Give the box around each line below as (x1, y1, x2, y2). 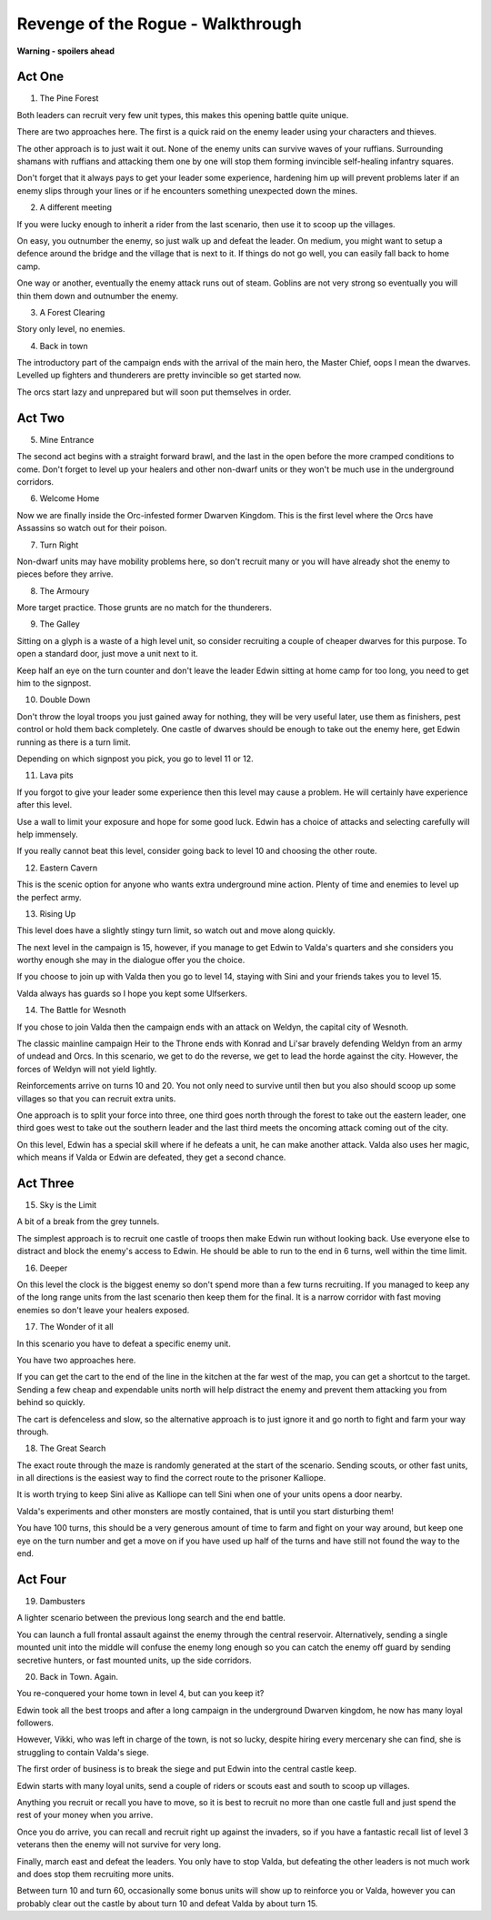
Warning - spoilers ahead (16, 45, 115, 56)
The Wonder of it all (39, 1322, 114, 1332)
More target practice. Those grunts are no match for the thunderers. (16, 602, 272, 613)
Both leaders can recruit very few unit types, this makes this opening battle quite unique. (16, 109, 349, 120)
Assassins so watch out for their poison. (16, 523, 167, 534)
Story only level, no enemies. (16, 324, 125, 335)
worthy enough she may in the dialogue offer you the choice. (16, 955, 245, 966)
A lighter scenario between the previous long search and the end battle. (16, 1613, 286, 1623)
